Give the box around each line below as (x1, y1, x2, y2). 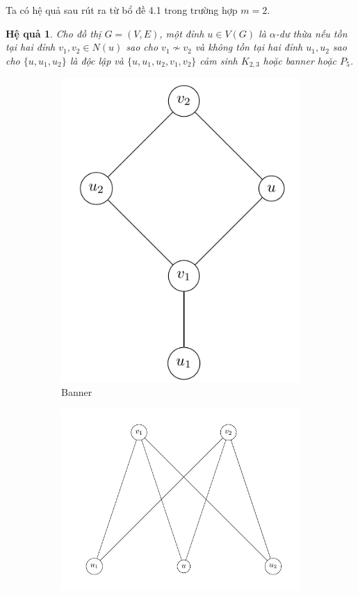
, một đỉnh (159, 26, 204, 40)
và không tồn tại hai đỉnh (195, 40, 303, 54)
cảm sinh (200, 53, 238, 67)
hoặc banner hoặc (263, 53, 336, 67)
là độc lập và (70, 53, 124, 67)
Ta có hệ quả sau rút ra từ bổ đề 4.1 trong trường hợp (6, 3, 238, 17)
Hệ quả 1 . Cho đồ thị (6, 26, 101, 40)
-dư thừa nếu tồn (275, 26, 348, 40)
